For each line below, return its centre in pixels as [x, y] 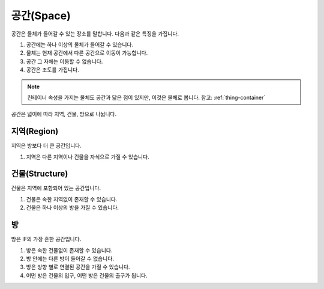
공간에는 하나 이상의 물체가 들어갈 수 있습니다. [80, 44]
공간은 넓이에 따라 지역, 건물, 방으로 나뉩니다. [64, 114]
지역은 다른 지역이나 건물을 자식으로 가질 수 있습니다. [88, 157]
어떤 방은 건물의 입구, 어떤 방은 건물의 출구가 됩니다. [87, 275]
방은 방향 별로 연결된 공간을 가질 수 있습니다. [78, 267]
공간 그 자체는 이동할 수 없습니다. [64, 61]
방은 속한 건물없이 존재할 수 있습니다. [69, 250]
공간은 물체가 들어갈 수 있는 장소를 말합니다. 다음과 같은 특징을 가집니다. [95, 34]
